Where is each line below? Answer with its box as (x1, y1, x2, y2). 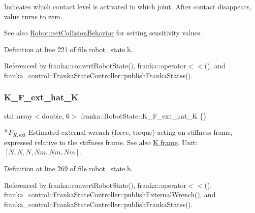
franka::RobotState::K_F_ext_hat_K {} (81, 110, 207, 121)
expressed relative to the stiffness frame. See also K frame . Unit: (4, 137, 197, 147)
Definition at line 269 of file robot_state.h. (4, 163, 133, 174)
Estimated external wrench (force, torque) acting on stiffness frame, (28, 127, 233, 137)
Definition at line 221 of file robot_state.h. (4, 44, 133, 54)
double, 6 (42, 110, 70, 121)
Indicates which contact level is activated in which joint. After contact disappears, (4, 1, 252, 11)
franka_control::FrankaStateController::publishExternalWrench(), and (4, 189, 216, 200)
